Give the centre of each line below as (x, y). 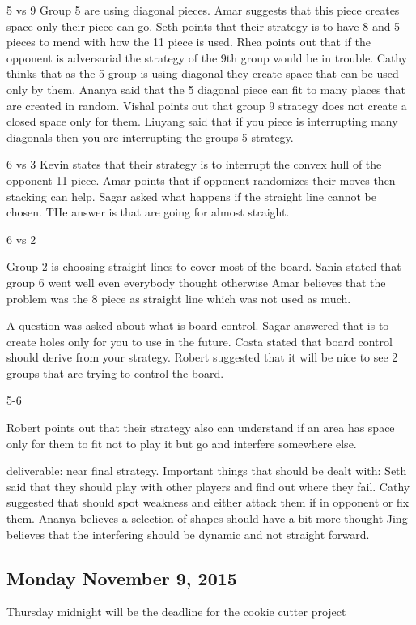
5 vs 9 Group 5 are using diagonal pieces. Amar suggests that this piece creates (203, 10)
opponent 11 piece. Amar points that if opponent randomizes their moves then (201, 180)
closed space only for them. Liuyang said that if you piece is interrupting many (202, 121)
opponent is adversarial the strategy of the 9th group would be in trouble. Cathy (207, 57)
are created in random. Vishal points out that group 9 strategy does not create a (207, 105)
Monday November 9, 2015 (122, 578)
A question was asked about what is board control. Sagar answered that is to (198, 325)
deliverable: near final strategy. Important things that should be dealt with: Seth (207, 471)
